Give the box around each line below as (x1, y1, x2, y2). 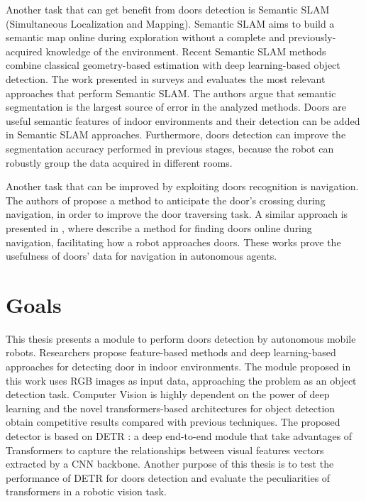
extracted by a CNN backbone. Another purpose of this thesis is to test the (6, 456, 334, 471)
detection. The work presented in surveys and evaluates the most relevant (6, 71, 326, 86)
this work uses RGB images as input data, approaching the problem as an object (6, 373, 357, 387)
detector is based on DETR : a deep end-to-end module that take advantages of (6, 428, 353, 443)
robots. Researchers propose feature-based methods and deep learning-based (6, 345, 336, 360)
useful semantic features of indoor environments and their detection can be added (6, 113, 360, 128)
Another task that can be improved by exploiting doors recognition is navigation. (6, 179, 359, 194)
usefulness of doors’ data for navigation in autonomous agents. (6, 248, 277, 263)
